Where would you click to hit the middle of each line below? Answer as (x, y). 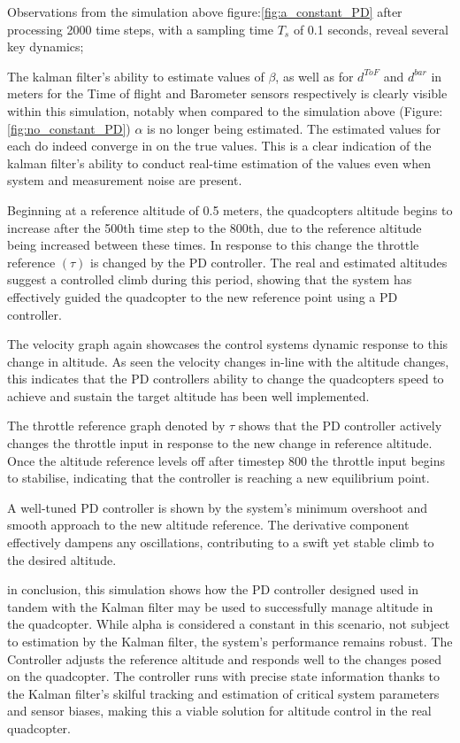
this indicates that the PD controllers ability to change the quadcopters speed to (226, 379)
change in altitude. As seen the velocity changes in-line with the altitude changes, (228, 361)
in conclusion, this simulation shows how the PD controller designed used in (213, 589)
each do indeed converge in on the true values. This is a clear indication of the (219, 146)
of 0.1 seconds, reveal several (371, 29)
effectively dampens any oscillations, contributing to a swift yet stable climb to (221, 542)
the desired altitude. (62, 559)
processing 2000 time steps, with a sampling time (140, 29)
